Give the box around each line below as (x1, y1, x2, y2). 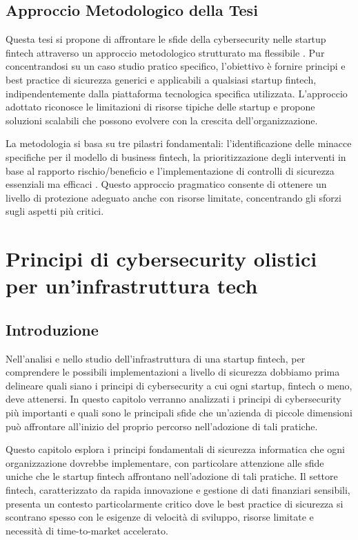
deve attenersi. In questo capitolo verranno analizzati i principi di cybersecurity (6, 392, 341, 406)
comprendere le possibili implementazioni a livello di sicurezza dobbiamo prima (6, 365, 340, 379)
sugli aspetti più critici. (6, 204, 104, 218)
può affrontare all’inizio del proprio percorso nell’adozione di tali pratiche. (6, 418, 318, 433)
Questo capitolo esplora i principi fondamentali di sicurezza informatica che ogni (6, 442, 345, 456)
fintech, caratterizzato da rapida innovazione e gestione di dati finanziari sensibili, (6, 483, 350, 497)
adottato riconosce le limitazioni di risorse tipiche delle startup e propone (6, 99, 315, 114)
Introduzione (6, 318, 99, 340)
